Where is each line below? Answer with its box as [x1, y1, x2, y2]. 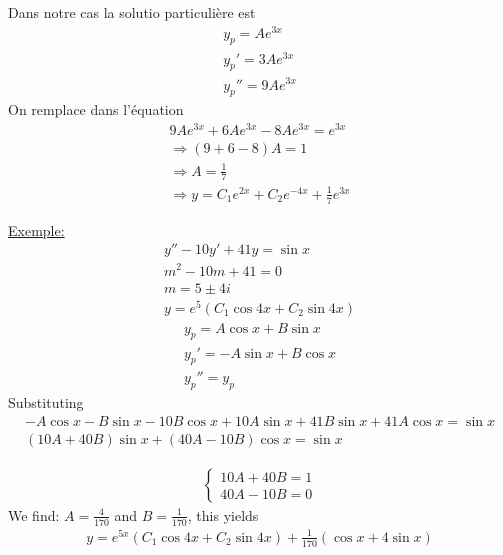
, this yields [187, 504, 259, 525]
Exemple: [8, 219, 65, 240]
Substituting [8, 392, 84, 413]
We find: [8, 504, 60, 525]
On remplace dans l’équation [8, 99, 184, 120]
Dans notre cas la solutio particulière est [8, 2, 256, 22]
